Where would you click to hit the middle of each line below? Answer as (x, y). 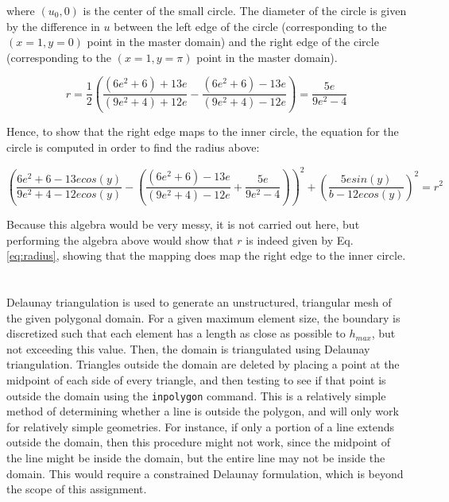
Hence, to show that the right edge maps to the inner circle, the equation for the (203, 131)
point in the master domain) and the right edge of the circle (233, 42)
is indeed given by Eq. (300, 239)
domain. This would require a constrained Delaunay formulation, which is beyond (205, 473)
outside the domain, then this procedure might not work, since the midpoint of (198, 442)
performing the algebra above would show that (120, 239)
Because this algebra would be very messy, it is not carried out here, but (183, 224)
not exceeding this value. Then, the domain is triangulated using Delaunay (188, 348)
